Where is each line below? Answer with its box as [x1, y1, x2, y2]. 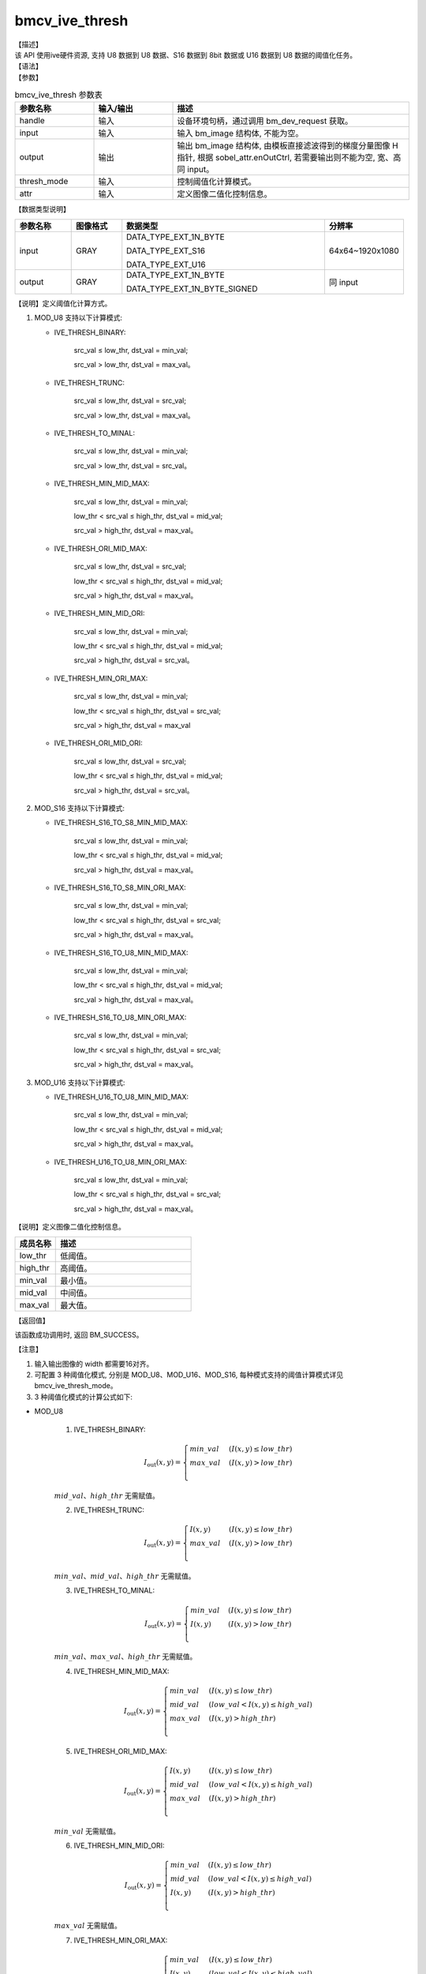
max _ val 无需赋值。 [54, 1921, 121, 1931]
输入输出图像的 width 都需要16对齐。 [34, 1359, 154, 1368]
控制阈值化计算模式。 [177, 176, 256, 187]
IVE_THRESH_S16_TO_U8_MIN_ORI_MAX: [54, 1013, 187, 1023]
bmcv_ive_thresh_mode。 [34, 1381, 118, 1390]
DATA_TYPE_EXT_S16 [126, 245, 205, 256]
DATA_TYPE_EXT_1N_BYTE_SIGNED [126, 283, 258, 294]
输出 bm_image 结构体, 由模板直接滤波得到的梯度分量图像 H [177, 141, 398, 152]
